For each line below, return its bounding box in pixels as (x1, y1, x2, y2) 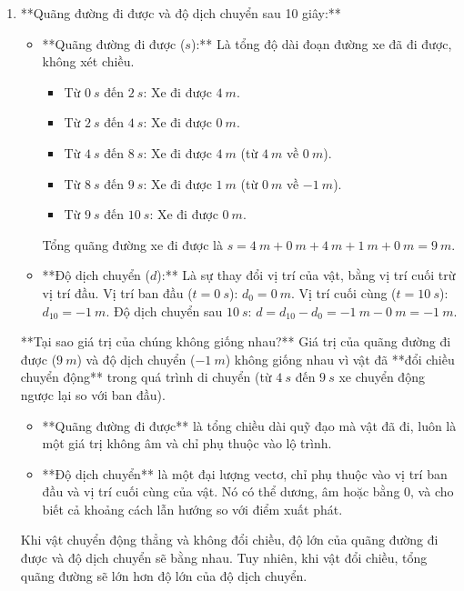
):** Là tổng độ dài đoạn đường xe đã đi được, (190, 34, 452, 53)
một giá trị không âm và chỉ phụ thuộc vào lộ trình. (42, 434, 332, 453)
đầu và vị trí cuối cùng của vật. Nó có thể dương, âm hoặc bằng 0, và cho (42, 482, 454, 501)
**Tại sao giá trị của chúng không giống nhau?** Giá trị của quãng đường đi (20, 332, 451, 351)
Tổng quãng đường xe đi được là (42, 235, 223, 254)
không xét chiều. (42, 52, 135, 71)
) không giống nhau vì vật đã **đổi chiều (225, 349, 455, 368)
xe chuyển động (338, 367, 425, 386)
